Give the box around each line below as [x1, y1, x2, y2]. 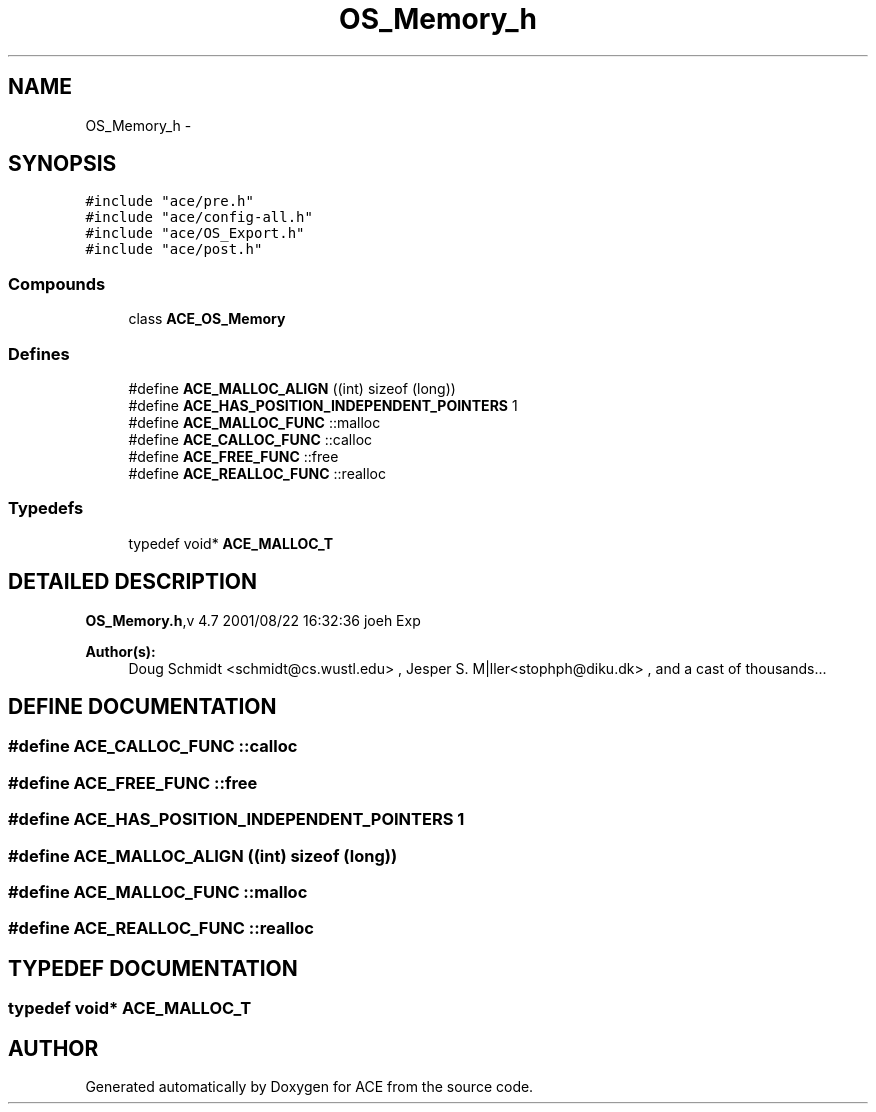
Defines [8, 343, 70, 364]
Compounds [8, 273, 106, 294]
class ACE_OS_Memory [128, 310, 286, 328]
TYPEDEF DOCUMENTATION [8, 955, 298, 981]
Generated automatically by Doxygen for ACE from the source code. [85, 1077, 534, 1095]
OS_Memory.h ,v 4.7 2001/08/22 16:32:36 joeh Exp [85, 611, 421, 629]
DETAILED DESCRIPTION [8, 569, 258, 595]
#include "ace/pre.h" [85, 193, 254, 210]
